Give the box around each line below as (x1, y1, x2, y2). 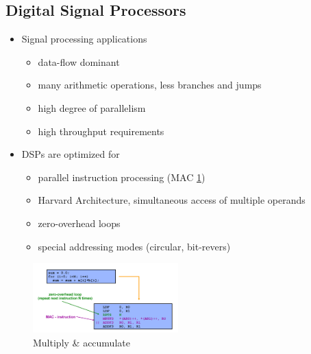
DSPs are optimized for (21, 147, 120, 161)
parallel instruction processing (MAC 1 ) (38, 169, 206, 184)
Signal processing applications (21, 32, 147, 46)
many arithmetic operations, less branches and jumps (38, 78, 262, 92)
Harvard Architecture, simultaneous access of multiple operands (38, 193, 306, 207)
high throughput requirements (38, 123, 164, 138)
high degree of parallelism (38, 100, 146, 115)
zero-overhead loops (38, 215, 121, 230)
